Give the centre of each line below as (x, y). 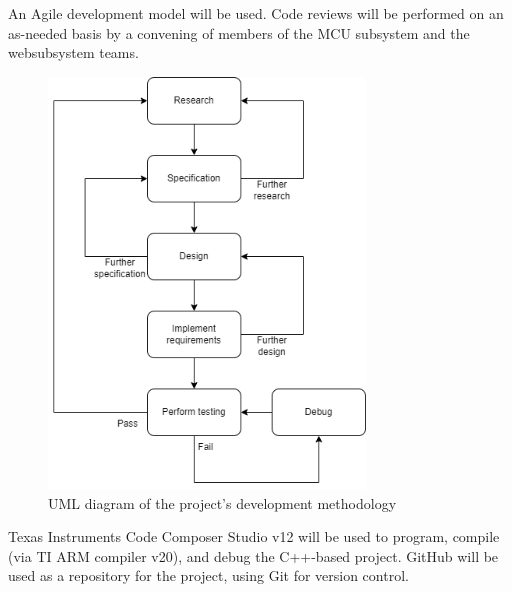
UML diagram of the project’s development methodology (222, 502)
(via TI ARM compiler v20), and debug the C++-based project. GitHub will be (253, 555)
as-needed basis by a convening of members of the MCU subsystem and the (239, 32)
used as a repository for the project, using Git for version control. (208, 575)
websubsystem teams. (73, 52)
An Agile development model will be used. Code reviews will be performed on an (256, 13)
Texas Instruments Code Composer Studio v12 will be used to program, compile (254, 536)
